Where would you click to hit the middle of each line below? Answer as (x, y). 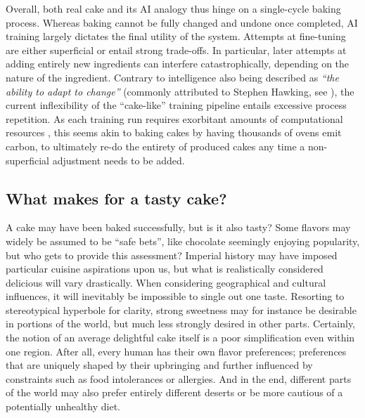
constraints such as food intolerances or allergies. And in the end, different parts (179, 378)
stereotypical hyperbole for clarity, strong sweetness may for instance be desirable (181, 309)
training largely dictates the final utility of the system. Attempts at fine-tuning (176, 36)
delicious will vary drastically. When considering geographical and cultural (166, 282)
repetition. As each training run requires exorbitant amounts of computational (174, 118)
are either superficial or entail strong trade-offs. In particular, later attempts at (176, 50)
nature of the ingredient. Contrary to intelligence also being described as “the (172, 77)
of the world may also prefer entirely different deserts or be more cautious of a (174, 392)
